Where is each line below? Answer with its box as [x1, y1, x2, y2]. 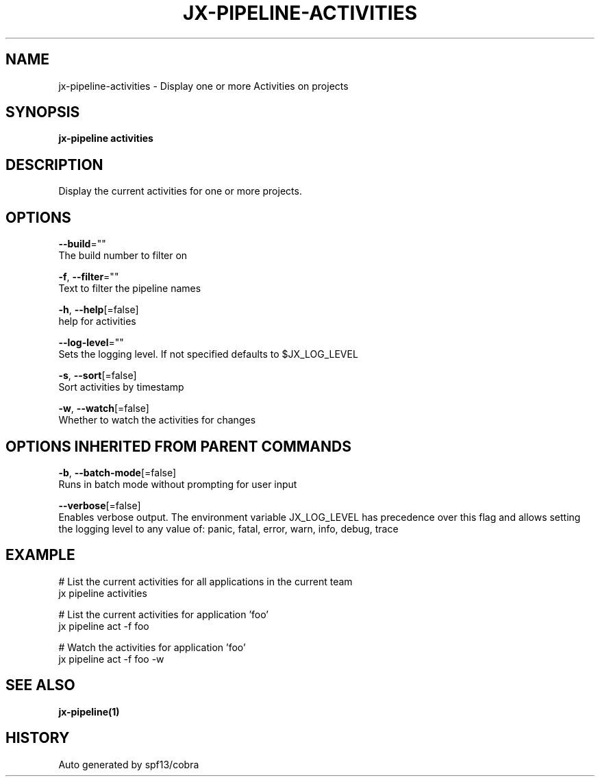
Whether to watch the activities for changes [58, 414, 256, 426]
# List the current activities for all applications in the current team [58, 575, 353, 587]
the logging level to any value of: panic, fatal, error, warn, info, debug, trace [58, 522, 399, 535]
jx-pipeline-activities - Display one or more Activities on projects [58, 80, 349, 92]
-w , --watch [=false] [58, 402, 149, 415]
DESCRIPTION [5, 156, 103, 173]
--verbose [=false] [58, 499, 141, 511]
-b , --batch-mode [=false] [58, 466, 177, 478]
